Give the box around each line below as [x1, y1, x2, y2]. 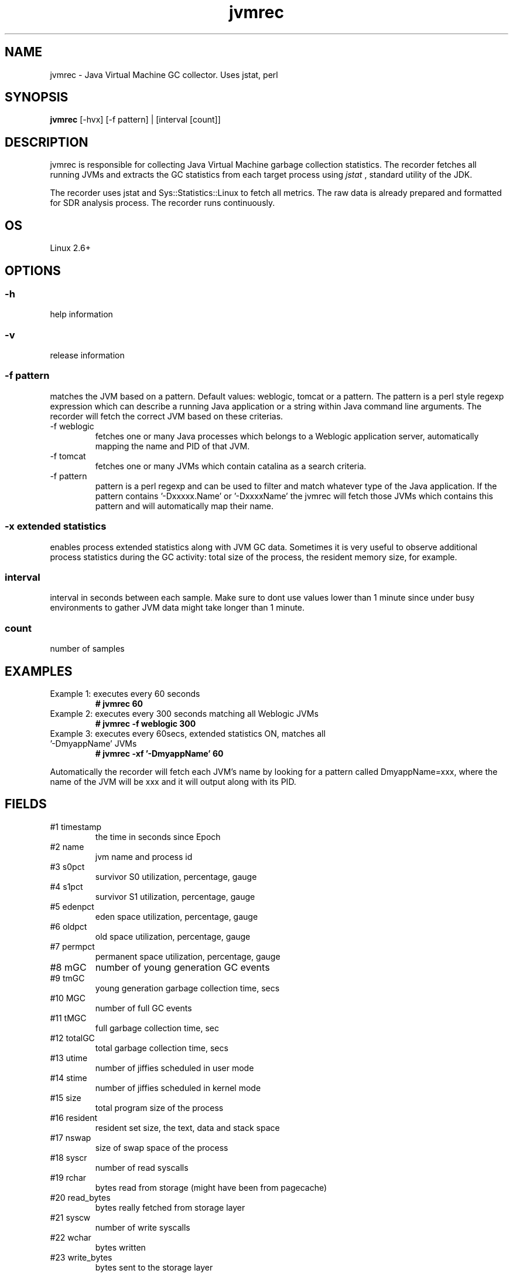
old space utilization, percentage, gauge [95, 931, 251, 941]
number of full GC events [95, 1002, 192, 1013]
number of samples [50, 643, 125, 654]
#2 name [50, 841, 84, 852]
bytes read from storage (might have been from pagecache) [95, 1182, 327, 1193]
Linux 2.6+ [50, 243, 91, 253]
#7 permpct [50, 941, 95, 951]
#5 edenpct [50, 901, 94, 912]
